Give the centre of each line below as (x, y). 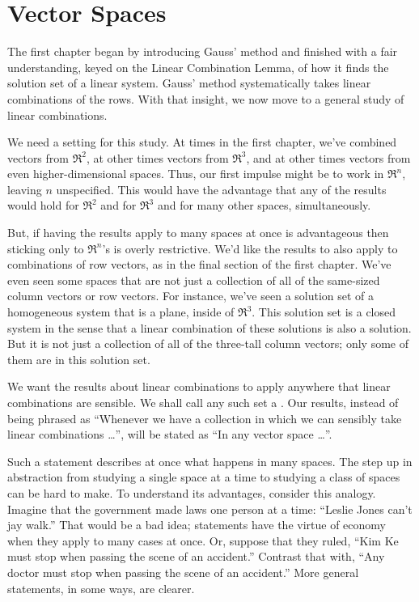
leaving (25, 189)
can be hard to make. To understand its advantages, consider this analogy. (192, 492)
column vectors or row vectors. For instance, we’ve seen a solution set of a (191, 296)
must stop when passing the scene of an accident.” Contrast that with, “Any (196, 556)
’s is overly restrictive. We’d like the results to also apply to (250, 248)
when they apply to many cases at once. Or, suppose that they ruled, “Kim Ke (203, 540)
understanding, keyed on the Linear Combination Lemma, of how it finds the (198, 67)
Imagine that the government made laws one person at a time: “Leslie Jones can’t (210, 509)
